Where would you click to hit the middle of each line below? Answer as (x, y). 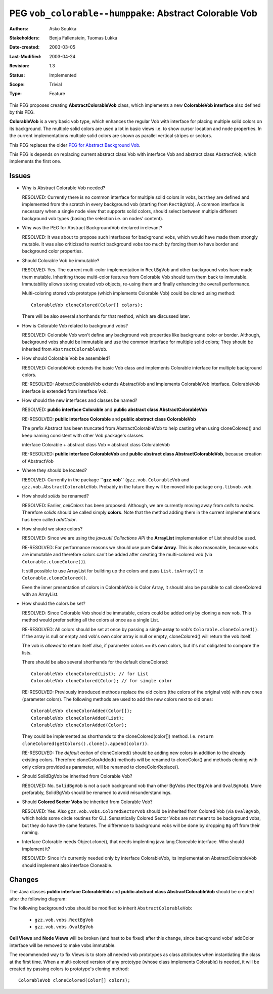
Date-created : (25, 47)
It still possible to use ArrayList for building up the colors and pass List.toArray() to (113, 571)
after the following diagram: (38, 899)
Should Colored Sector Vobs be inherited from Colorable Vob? (87, 802)
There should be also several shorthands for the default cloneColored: (95, 662)
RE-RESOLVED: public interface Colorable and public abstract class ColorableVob (109, 419)
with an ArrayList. (40, 594)
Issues (20, 176)
